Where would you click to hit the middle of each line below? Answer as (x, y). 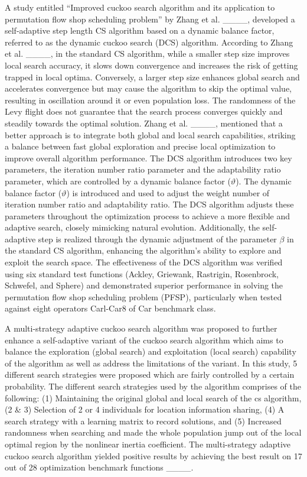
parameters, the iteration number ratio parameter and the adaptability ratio (143, 169)
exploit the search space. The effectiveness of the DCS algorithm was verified (144, 262)
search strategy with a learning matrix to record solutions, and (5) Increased (143, 421)
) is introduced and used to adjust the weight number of (168, 192)
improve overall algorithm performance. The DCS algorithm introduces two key (148, 158)
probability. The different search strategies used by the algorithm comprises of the (153, 386)
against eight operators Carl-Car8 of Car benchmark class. (110, 308)
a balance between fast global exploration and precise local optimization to (140, 146)
